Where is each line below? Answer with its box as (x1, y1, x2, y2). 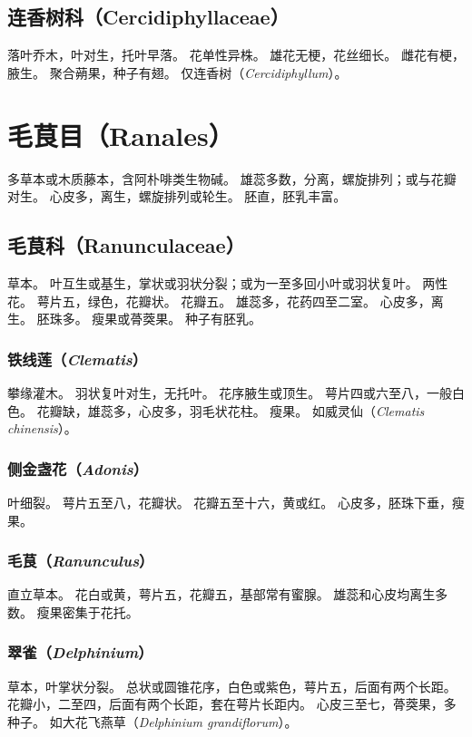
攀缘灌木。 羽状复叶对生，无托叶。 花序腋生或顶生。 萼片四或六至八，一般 (7, 383, 452, 402)
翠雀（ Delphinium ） (7, 641, 153, 664)
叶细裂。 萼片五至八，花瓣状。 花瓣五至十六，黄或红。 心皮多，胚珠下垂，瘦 (7, 492, 465, 511)
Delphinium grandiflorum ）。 (138, 712, 298, 731)
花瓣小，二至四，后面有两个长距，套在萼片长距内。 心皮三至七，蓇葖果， (7, 694, 444, 713)
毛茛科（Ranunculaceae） (7, 231, 245, 259)
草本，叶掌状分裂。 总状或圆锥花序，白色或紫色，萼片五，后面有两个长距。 (7, 676, 457, 695)
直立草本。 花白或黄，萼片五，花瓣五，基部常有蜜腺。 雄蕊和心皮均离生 (7, 585, 436, 604)
